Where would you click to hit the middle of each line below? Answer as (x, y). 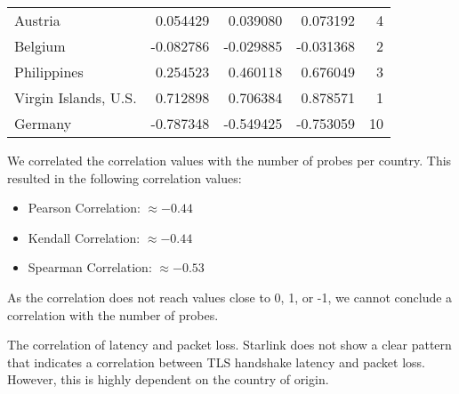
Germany (43, 123)
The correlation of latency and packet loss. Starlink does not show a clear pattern (229, 345)
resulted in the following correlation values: (125, 177)
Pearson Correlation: (84, 208)
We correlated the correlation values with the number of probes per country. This (229, 160)
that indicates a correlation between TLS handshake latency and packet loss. (216, 362)
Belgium (40, 46)
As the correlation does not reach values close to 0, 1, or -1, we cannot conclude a (230, 297)
